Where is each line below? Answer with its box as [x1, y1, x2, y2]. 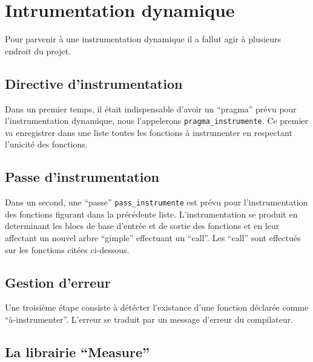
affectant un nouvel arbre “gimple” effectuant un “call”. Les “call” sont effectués [5, 231, 301, 244]
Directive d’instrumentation [5, 74, 183, 92]
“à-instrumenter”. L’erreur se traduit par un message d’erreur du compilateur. [5, 312, 294, 325]
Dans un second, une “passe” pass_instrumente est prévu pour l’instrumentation [5, 196, 308, 208]
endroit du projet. [5, 44, 71, 57]
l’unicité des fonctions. [5, 138, 88, 150]
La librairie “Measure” [5, 342, 150, 361]
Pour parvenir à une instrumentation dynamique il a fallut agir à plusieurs [5, 33, 282, 45]
